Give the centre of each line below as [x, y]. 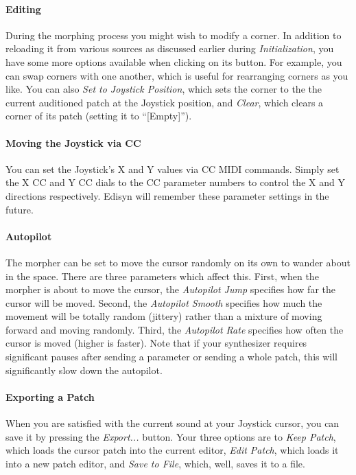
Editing [23, 9]
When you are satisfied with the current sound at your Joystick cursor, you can [173, 423]
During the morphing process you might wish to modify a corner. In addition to [174, 35]
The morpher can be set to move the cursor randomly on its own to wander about [178, 262]
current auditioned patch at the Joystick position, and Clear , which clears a [165, 102]
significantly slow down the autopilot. [84, 370]
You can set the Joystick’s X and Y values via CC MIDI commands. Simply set [173, 169]
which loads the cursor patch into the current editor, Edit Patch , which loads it [172, 450]
